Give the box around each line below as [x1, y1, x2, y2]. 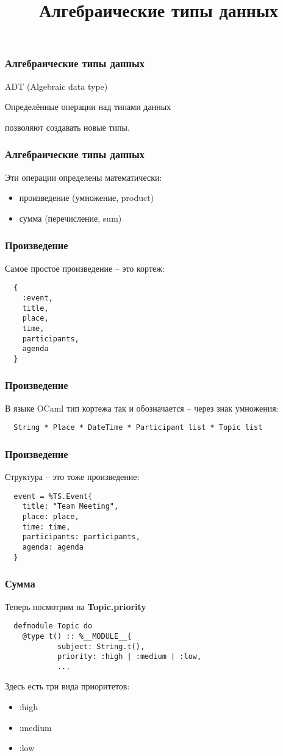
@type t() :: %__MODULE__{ [22, 631, 132, 641]
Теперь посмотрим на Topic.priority [5, 600, 146, 612]
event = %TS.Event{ [13, 492, 93, 501]
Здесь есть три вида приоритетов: [5, 680, 130, 692]
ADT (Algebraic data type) [5, 79, 108, 92]
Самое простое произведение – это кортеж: [5, 261, 165, 274]
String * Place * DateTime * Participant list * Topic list [13, 423, 263, 432]
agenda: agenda [22, 543, 84, 552]
